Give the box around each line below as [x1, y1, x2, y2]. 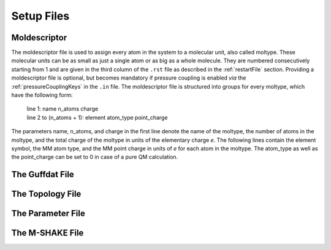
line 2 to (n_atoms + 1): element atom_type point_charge [26, 114, 168, 121]
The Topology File [11, 189, 82, 199]
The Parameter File [11, 208, 85, 219]
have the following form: [11, 92, 73, 99]
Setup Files [11, 9, 70, 23]
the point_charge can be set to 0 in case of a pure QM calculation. [11, 153, 178, 161]
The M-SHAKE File [11, 228, 84, 238]
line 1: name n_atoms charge [26, 105, 99, 112]
